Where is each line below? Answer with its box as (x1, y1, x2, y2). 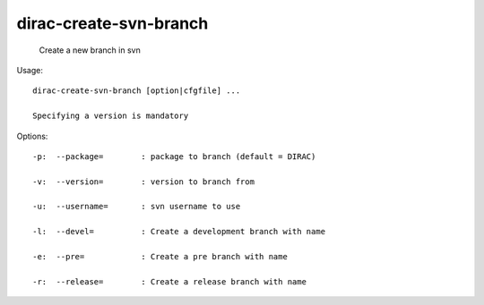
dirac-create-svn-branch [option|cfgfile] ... (32, 86, 241, 96)
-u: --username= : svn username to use (32, 201, 241, 212)
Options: (16, 131, 48, 141)
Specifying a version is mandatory (32, 111, 189, 121)
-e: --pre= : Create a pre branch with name (32, 251, 289, 262)
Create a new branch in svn (39, 45, 141, 55)
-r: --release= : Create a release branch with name (32, 276, 307, 286)
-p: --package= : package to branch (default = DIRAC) (32, 151, 316, 161)
